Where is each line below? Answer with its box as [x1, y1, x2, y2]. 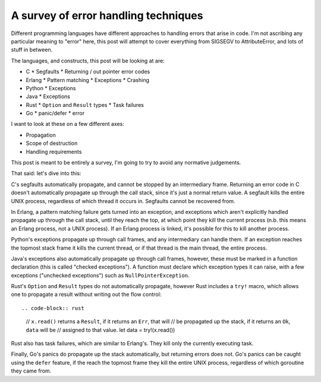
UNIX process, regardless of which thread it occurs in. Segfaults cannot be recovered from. [11, 197, 235, 204]
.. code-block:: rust [21, 305, 84, 311]
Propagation [26, 131, 56, 138]
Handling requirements [26, 148, 82, 155]
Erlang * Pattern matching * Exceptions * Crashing [26, 76, 150, 83]
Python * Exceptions [26, 84, 76, 91]
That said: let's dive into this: [11, 170, 81, 177]
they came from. [11, 367, 52, 374]
